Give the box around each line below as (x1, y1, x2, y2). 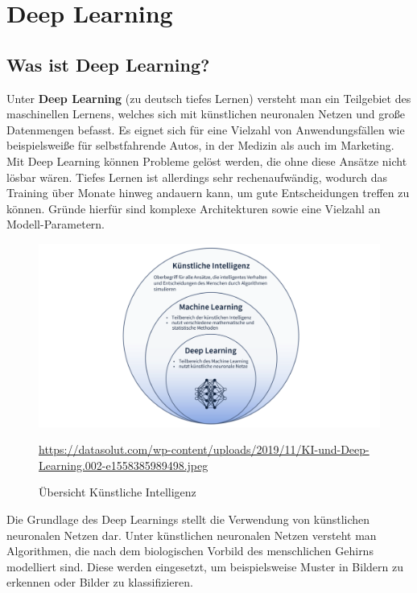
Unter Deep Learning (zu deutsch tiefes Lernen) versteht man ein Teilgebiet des (6, 89, 411, 106)
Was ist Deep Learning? (6, 51, 210, 76)
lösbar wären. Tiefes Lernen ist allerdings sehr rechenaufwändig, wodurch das (6, 168, 388, 185)
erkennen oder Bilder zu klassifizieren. (6, 574, 193, 591)
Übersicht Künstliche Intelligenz (39, 484, 196, 500)
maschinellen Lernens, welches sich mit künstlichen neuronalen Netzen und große (6, 105, 405, 122)
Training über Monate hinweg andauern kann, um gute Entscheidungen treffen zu (6, 184, 410, 201)
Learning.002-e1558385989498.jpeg (39, 456, 208, 473)
